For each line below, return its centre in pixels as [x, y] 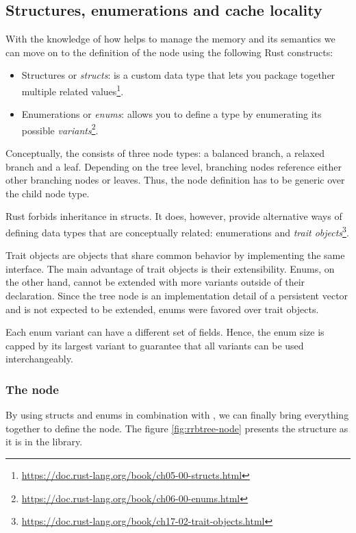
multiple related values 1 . [73, 90]
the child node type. [48, 193]
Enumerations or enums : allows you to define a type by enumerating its [171, 114]
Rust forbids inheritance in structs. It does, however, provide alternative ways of [174, 216]
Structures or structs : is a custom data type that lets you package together [178, 75]
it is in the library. [44, 442]
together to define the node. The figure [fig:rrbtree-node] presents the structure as [177, 428]
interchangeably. [39, 359]
